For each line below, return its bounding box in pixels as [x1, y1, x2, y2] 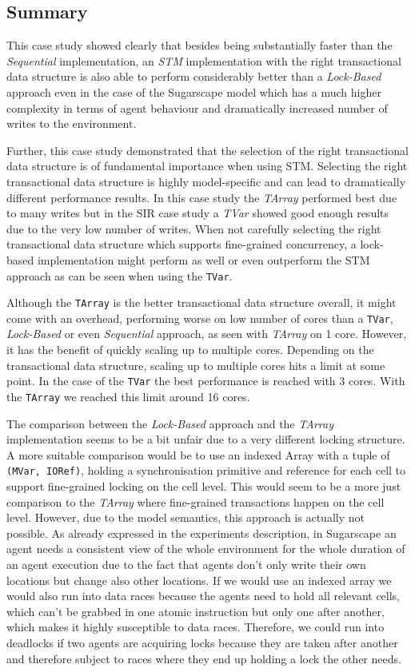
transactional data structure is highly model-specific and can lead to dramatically [6, 173, 406, 189]
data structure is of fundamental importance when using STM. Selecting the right [6, 157, 408, 174]
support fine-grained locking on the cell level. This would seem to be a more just [6, 478, 401, 495]
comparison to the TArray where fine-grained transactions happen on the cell [6, 493, 385, 510]
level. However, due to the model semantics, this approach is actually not [6, 509, 365, 526]
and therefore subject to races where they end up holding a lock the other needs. [6, 650, 401, 666]
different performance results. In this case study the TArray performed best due [6, 189, 397, 205]
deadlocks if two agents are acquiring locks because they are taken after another [6, 634, 398, 650]
